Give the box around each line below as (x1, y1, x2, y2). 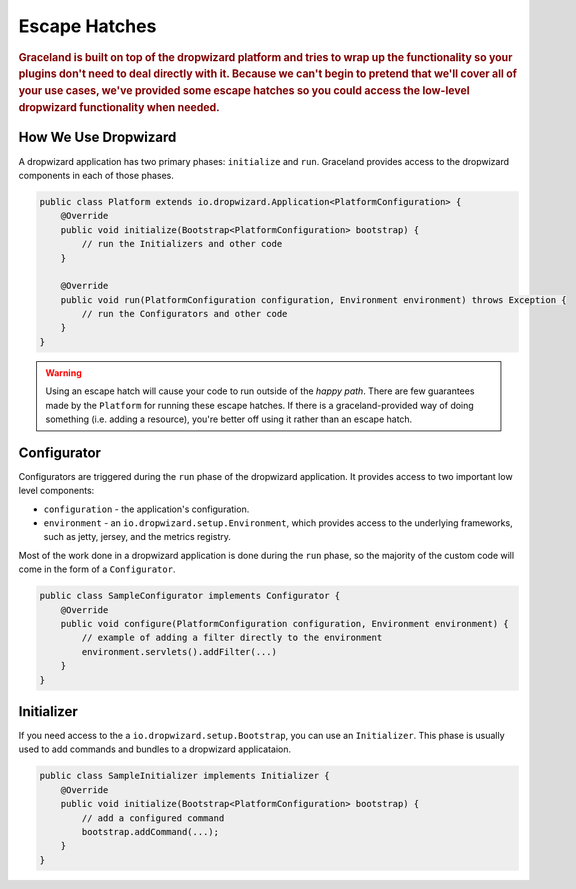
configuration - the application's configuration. (43, 503, 250, 515)
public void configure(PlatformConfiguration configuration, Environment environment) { (60, 618, 509, 630)
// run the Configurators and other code (81, 308, 288, 320)
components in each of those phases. (18, 169, 175, 181)
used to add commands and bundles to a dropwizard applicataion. (18, 743, 292, 755)
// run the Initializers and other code (81, 238, 283, 250)
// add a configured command (81, 812, 225, 824)
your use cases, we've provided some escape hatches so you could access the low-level (18, 84, 470, 98)
